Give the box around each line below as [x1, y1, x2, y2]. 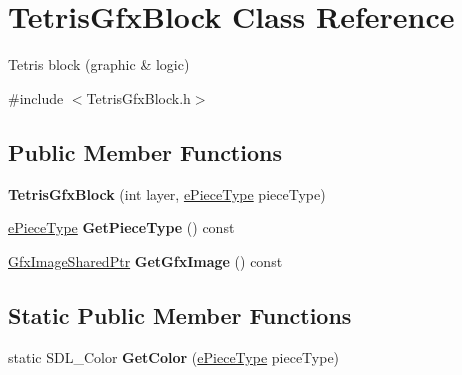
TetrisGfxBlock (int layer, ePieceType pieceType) [8, 183, 326, 204]
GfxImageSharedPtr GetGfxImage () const [8, 250, 283, 271]
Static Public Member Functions [8, 299, 352, 330]
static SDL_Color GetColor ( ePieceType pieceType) [8, 346, 340, 367]
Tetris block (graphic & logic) [8, 54, 190, 75]
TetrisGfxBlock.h [86, 87, 191, 108]
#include [8, 87, 64, 108]
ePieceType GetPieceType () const [8, 217, 235, 238]
